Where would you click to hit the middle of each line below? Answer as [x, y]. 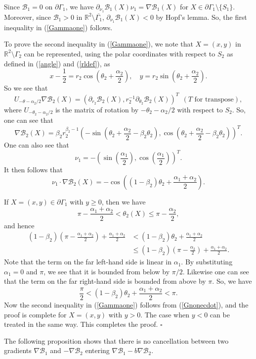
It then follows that [33, 170]
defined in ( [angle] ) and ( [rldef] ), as [57, 63]
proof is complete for [35, 314]
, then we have [124, 201]
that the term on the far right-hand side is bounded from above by [105, 281]
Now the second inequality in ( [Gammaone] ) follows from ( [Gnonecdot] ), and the [126, 305]
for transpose [214, 99]
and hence [19, 225]
